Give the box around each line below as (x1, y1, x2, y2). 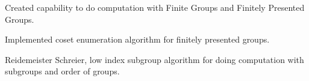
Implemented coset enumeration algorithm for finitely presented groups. (5, 33, 270, 46)
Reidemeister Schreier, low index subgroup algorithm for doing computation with (5, 53, 304, 65)
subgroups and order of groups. (5, 65, 120, 77)
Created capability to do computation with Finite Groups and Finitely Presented (5, 1, 305, 13)
